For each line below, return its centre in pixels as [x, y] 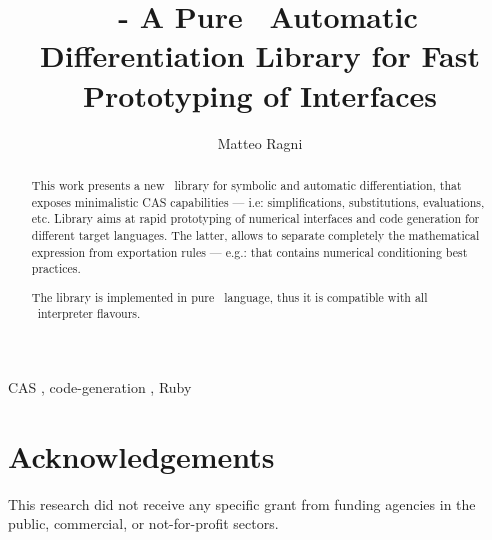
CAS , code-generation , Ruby [100, 387]
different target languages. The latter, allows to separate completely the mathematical [255, 234]
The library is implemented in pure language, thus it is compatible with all [229, 296]
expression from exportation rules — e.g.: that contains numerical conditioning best [249, 251]
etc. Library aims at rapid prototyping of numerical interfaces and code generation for [255, 218]
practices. [56, 268]
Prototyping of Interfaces [260, 94]
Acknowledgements [141, 455]
